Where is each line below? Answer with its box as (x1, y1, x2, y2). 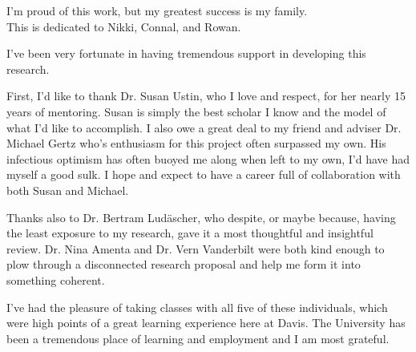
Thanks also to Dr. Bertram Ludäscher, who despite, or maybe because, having (6, 208, 396, 225)
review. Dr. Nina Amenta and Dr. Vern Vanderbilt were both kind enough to (6, 240, 385, 257)
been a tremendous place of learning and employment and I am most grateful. (6, 330, 390, 346)
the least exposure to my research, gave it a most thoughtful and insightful (6, 225, 374, 241)
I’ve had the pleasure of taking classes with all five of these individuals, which (6, 298, 388, 315)
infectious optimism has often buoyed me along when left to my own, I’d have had (6, 150, 410, 167)
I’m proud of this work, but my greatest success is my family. (6, 2, 308, 18)
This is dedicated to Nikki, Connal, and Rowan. (6, 18, 241, 34)
